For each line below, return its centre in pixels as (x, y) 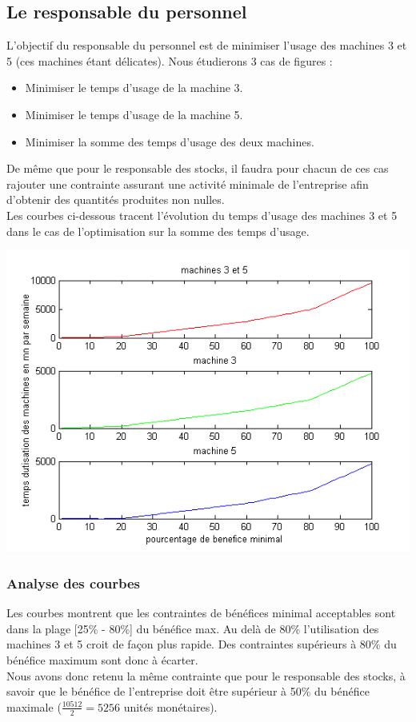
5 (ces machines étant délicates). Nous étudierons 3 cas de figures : (170, 60)
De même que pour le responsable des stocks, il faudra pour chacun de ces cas (198, 168)
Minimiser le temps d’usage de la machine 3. (134, 88)
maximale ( (34, 706)
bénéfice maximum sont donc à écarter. (102, 660)
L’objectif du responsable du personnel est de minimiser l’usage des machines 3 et (207, 45)
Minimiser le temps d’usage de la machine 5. (134, 114)
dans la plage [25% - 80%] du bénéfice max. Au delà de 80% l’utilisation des (193, 628)
